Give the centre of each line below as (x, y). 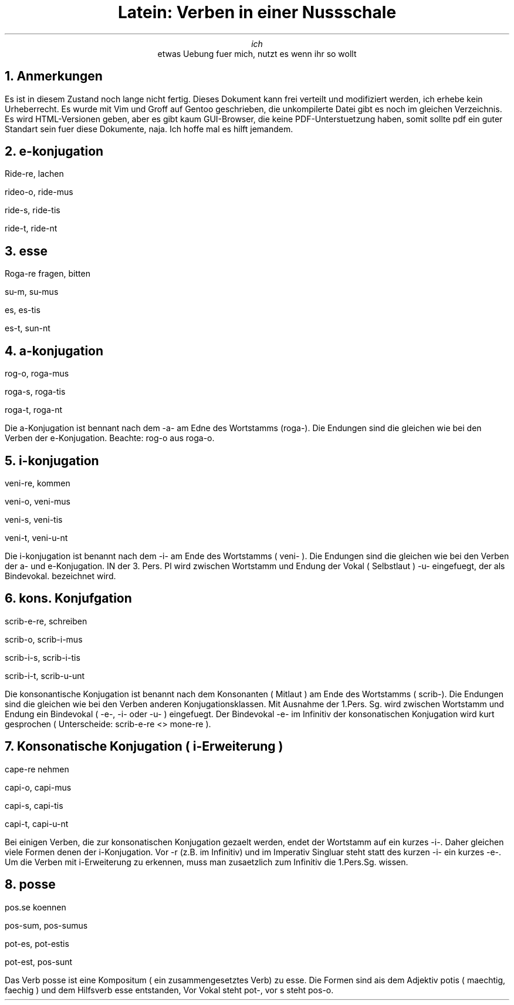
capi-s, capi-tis (34, 805)
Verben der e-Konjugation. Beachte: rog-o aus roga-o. (110, 438)
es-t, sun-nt (28, 328)
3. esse (26, 251)
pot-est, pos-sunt (39, 962)
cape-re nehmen (37, 769)
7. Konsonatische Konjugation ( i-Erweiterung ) (144, 747)
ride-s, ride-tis (33, 210)
